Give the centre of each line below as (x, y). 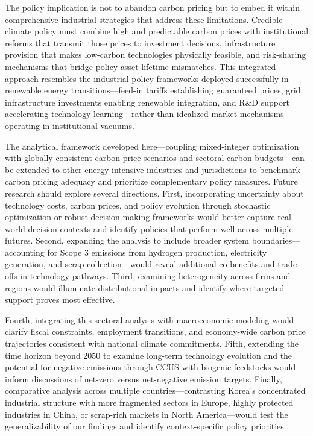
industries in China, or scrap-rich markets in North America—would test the (147, 414)
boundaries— (276, 240)
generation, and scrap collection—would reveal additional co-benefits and (140, 264)
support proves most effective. (60, 299)
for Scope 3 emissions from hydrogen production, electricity (157, 252)
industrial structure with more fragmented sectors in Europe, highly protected (149, 402)
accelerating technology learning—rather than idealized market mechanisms (144, 114)
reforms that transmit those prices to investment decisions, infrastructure (140, 43)
